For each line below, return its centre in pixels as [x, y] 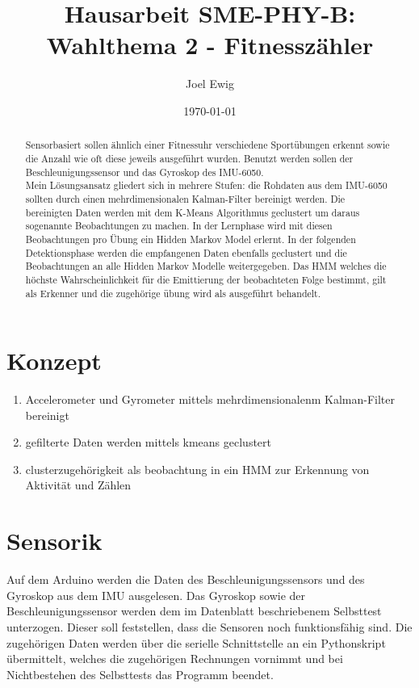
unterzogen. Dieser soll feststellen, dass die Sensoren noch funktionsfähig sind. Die [209, 626]
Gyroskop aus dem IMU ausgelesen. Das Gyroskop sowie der [156, 595]
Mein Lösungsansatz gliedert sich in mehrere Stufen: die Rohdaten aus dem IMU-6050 [206, 185]
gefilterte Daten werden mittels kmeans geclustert [149, 442]
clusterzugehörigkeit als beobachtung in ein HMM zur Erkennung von [197, 469]
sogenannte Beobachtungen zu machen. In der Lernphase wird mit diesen [179, 226]
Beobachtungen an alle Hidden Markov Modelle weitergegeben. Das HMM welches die [206, 266]
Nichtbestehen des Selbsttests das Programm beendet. [140, 674]
